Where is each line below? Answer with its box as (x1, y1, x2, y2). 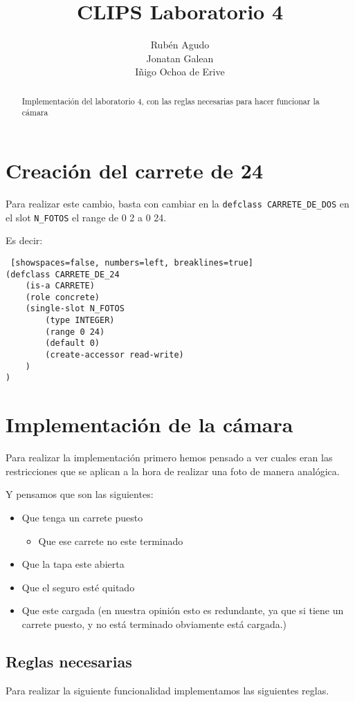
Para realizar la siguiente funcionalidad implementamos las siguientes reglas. (6, 683, 329, 697)
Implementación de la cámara (6, 410, 293, 438)
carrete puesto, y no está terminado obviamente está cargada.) (21, 616, 287, 631)
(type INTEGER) (45, 315, 115, 326)
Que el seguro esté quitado (21, 580, 135, 594)
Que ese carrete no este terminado (38, 533, 183, 548)
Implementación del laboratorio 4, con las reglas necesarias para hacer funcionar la (21, 95, 320, 107)
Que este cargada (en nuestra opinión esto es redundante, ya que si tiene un (21, 603, 344, 618)
